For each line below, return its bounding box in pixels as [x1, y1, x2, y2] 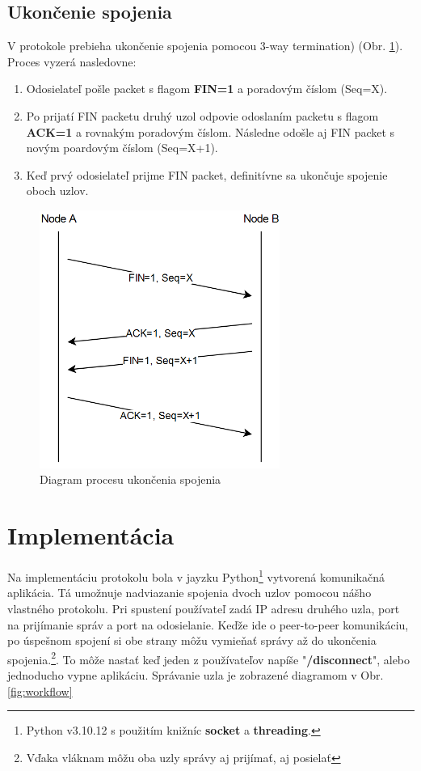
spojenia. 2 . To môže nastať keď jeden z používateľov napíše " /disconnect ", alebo [7, 648, 410, 667]
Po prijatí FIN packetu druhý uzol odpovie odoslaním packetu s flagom [26, 107, 379, 124]
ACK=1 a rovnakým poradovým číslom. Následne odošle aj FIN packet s [26, 123, 395, 140]
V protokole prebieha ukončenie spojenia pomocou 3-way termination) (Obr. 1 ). [7, 37, 403, 54]
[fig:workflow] [7, 682, 73, 699]
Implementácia [7, 519, 175, 552]
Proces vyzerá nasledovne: [7, 53, 137, 70]
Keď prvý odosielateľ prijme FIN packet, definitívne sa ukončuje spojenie [26, 166, 388, 183]
